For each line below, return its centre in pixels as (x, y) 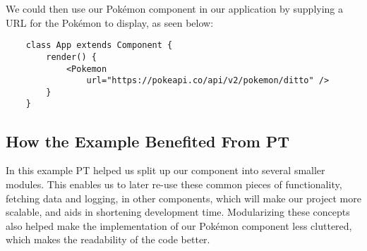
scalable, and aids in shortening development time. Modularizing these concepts (178, 212)
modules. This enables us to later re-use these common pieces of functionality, (174, 184)
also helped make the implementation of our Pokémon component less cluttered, (179, 225)
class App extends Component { (99, 45)
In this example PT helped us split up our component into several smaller (166, 170)
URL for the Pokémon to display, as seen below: (110, 22)
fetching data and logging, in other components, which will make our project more (183, 198)
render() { (71, 57)
